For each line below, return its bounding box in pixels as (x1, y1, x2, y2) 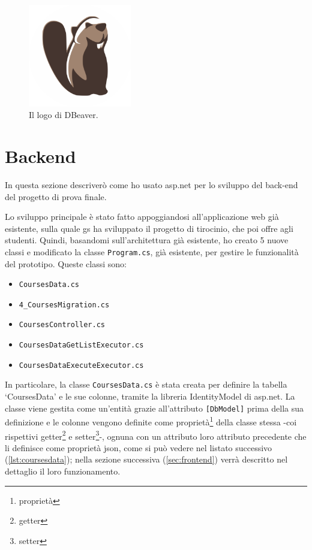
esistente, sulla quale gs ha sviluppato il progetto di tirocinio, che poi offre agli (5, 222, 293, 234)
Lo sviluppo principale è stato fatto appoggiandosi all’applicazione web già (5, 210, 279, 223)
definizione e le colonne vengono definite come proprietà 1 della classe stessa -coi (5, 414, 297, 428)
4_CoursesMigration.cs (19, 300, 110, 309)
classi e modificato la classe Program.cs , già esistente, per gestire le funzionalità (5, 245, 299, 258)
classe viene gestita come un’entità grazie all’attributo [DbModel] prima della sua (5, 401, 304, 414)
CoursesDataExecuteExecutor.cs (19, 361, 144, 370)
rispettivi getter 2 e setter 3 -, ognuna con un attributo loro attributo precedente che (5, 428, 307, 442)
